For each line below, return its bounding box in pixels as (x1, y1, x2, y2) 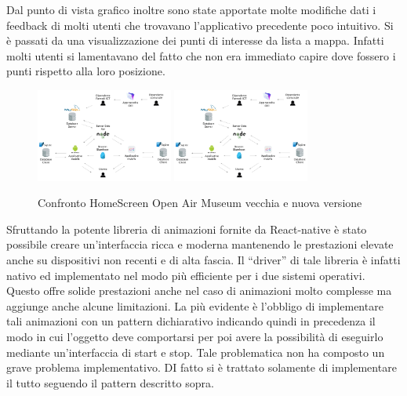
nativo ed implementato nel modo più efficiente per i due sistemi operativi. (6, 267, 365, 283)
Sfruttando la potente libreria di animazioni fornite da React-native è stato (6, 220, 367, 237)
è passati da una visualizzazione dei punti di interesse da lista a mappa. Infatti (6, 32, 384, 49)
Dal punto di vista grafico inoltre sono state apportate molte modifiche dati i (6, 2, 376, 17)
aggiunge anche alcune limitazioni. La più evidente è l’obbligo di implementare (6, 297, 383, 314)
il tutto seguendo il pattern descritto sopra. (6, 374, 214, 391)
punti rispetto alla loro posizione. (6, 63, 165, 79)
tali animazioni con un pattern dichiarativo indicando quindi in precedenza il (6, 313, 376, 329)
